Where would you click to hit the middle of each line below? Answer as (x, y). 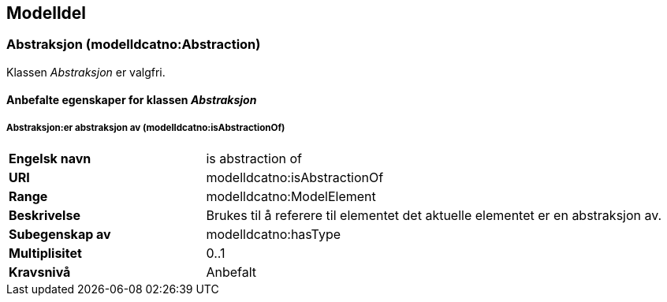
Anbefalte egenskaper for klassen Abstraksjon (132, 100)
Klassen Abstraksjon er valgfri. (86, 72)
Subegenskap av (60, 235)
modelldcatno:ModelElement (291, 197)
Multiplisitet (45, 254)
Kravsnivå (40, 272)
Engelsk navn (50, 159)
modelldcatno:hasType (274, 235)
